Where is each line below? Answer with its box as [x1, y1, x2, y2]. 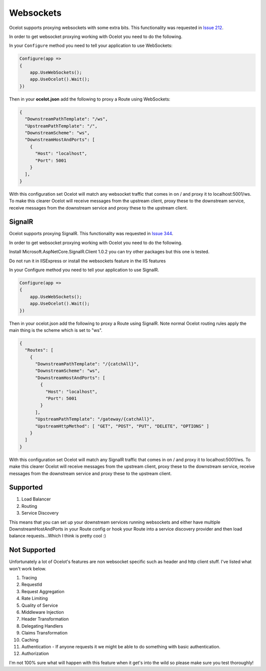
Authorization [21, 651, 49, 657]
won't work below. [9, 565, 47, 571]
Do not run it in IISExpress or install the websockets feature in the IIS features [9, 258, 166, 264]
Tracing [21, 575, 37, 581]
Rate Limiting [21, 596, 48, 601]
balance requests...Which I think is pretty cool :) [9, 533, 106, 539]
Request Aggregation [21, 588, 65, 594]
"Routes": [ [25, 348, 54, 353]
